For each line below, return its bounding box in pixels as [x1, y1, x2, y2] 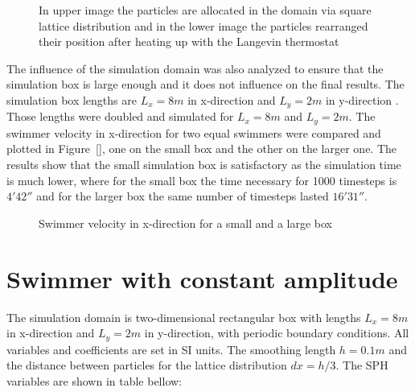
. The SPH [335, 357, 388, 373]
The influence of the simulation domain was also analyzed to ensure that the [6, 60, 384, 76]
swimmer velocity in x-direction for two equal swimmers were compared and [6, 124, 381, 141]
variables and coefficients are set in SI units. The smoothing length [6, 340, 336, 357]
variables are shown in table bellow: [6, 372, 183, 389]
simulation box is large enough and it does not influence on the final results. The [6, 76, 405, 93]
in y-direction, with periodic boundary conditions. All [144, 324, 409, 341]
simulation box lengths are [6, 91, 137, 108]
